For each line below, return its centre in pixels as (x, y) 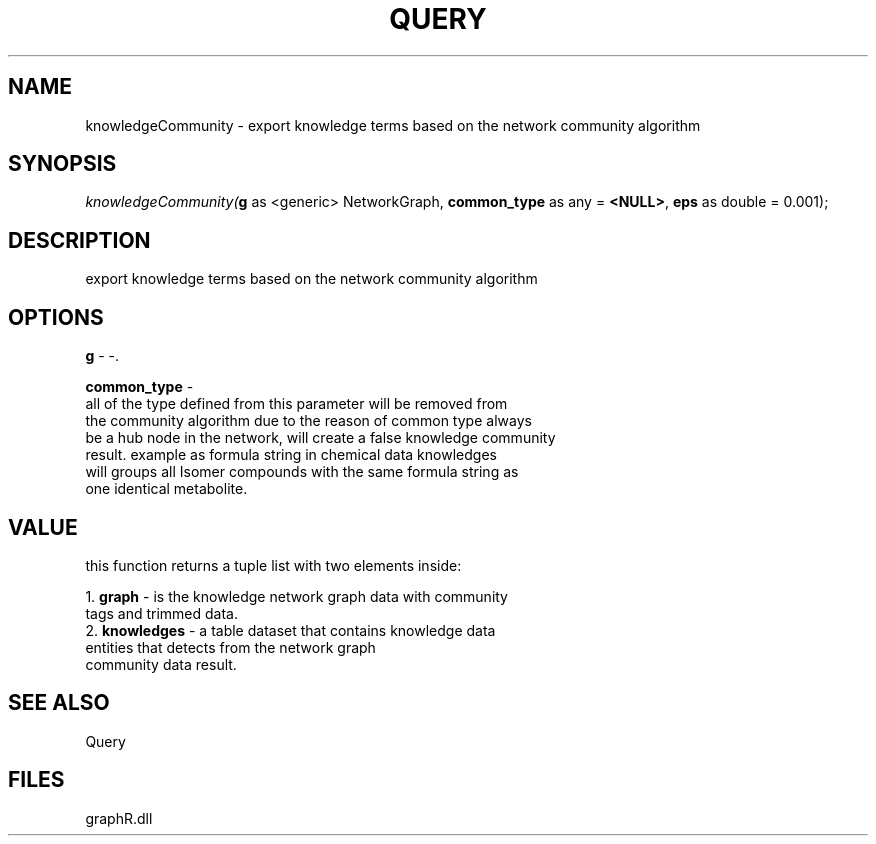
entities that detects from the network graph (230, 647)
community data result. (161, 664)
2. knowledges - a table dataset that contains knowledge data (290, 630)
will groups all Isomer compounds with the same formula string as (302, 472)
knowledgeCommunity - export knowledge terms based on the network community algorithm (393, 125)
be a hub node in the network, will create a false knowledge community (320, 438)
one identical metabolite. (166, 489)
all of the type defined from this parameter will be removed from (296, 404)
